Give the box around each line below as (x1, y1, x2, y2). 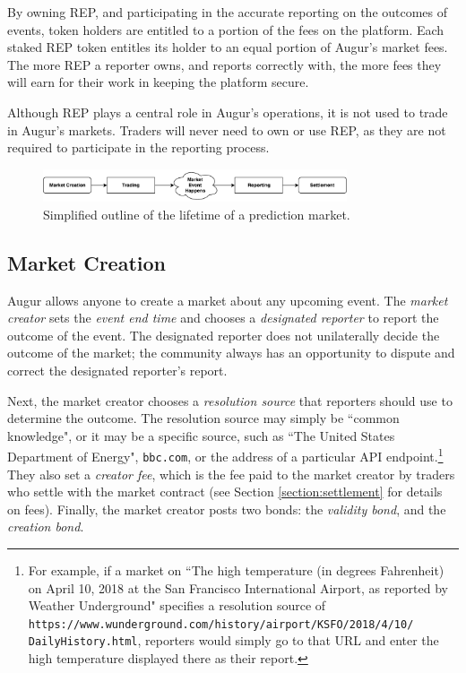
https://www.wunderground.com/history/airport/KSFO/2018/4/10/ (28, 617, 414, 631)
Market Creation (7, 248, 166, 276)
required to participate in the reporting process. (7, 138, 270, 157)
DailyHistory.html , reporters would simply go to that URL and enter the (28, 631, 439, 650)
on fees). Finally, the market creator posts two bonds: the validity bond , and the (7, 499, 446, 518)
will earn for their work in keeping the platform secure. (7, 73, 309, 91)
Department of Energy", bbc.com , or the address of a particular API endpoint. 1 (7, 444, 444, 465)
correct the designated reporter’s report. (7, 360, 228, 379)
